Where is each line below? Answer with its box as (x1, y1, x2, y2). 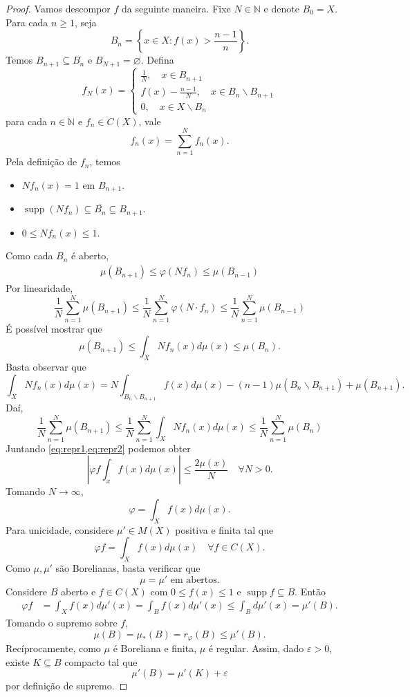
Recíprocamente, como (6, 641, 101, 656)
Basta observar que (6, 360, 86, 374)
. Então (295, 584, 326, 598)
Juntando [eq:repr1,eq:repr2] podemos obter (6, 440, 191, 455)
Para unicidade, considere (6, 522, 114, 537)
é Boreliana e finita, (113, 641, 197, 656)
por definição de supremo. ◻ (6, 678, 128, 693)
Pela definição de (6, 154, 77, 169)
